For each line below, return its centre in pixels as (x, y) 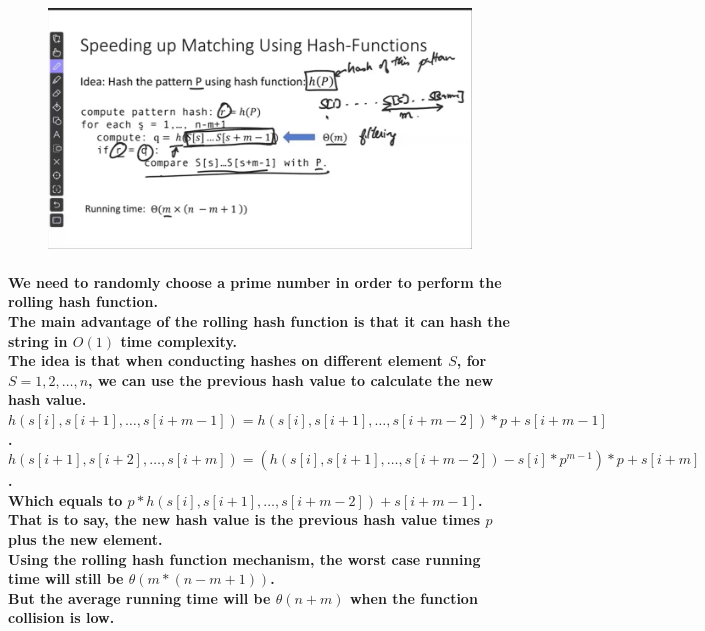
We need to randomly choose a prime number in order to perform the (255, 281)
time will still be (66, 578)
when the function (413, 597)
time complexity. (179, 340)
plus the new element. (85, 538)
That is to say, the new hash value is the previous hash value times (244, 519)
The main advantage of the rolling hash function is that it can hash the (259, 321)
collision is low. (61, 617)
